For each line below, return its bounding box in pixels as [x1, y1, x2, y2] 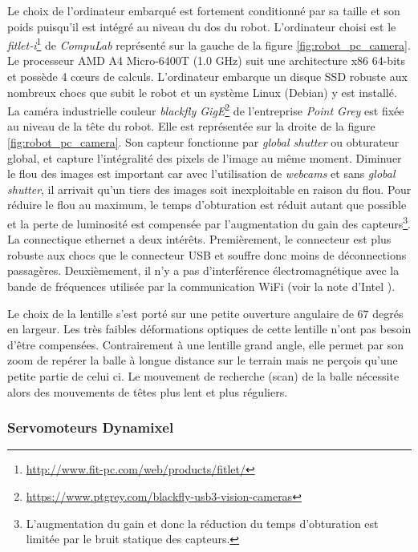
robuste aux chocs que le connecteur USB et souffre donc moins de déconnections [7, 246, 407, 263]
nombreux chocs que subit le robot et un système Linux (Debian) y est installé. [7, 83, 397, 100]
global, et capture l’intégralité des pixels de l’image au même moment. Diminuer [7, 149, 402, 166]
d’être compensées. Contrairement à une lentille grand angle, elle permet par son [7, 336, 404, 353]
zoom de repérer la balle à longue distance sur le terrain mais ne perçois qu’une [7, 352, 398, 369]
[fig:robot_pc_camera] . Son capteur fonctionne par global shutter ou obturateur [7, 134, 400, 151]
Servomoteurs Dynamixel [7, 417, 174, 437]
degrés [372, 304, 404, 321]
